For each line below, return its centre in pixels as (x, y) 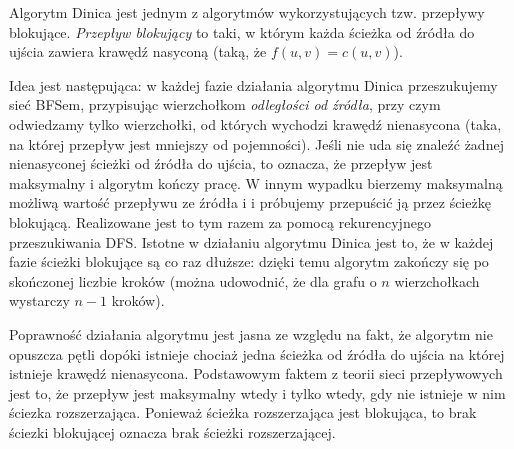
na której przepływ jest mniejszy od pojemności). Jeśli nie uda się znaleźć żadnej (256, 143)
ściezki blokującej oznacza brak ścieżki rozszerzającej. (172, 431)
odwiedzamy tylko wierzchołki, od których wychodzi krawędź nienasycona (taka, (255, 123)
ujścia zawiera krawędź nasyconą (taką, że (138, 51)
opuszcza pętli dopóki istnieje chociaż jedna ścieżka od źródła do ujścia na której (257, 353)
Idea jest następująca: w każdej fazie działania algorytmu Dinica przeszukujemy (253, 84)
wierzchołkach (437, 280)
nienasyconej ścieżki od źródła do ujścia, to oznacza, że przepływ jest (221, 163)
